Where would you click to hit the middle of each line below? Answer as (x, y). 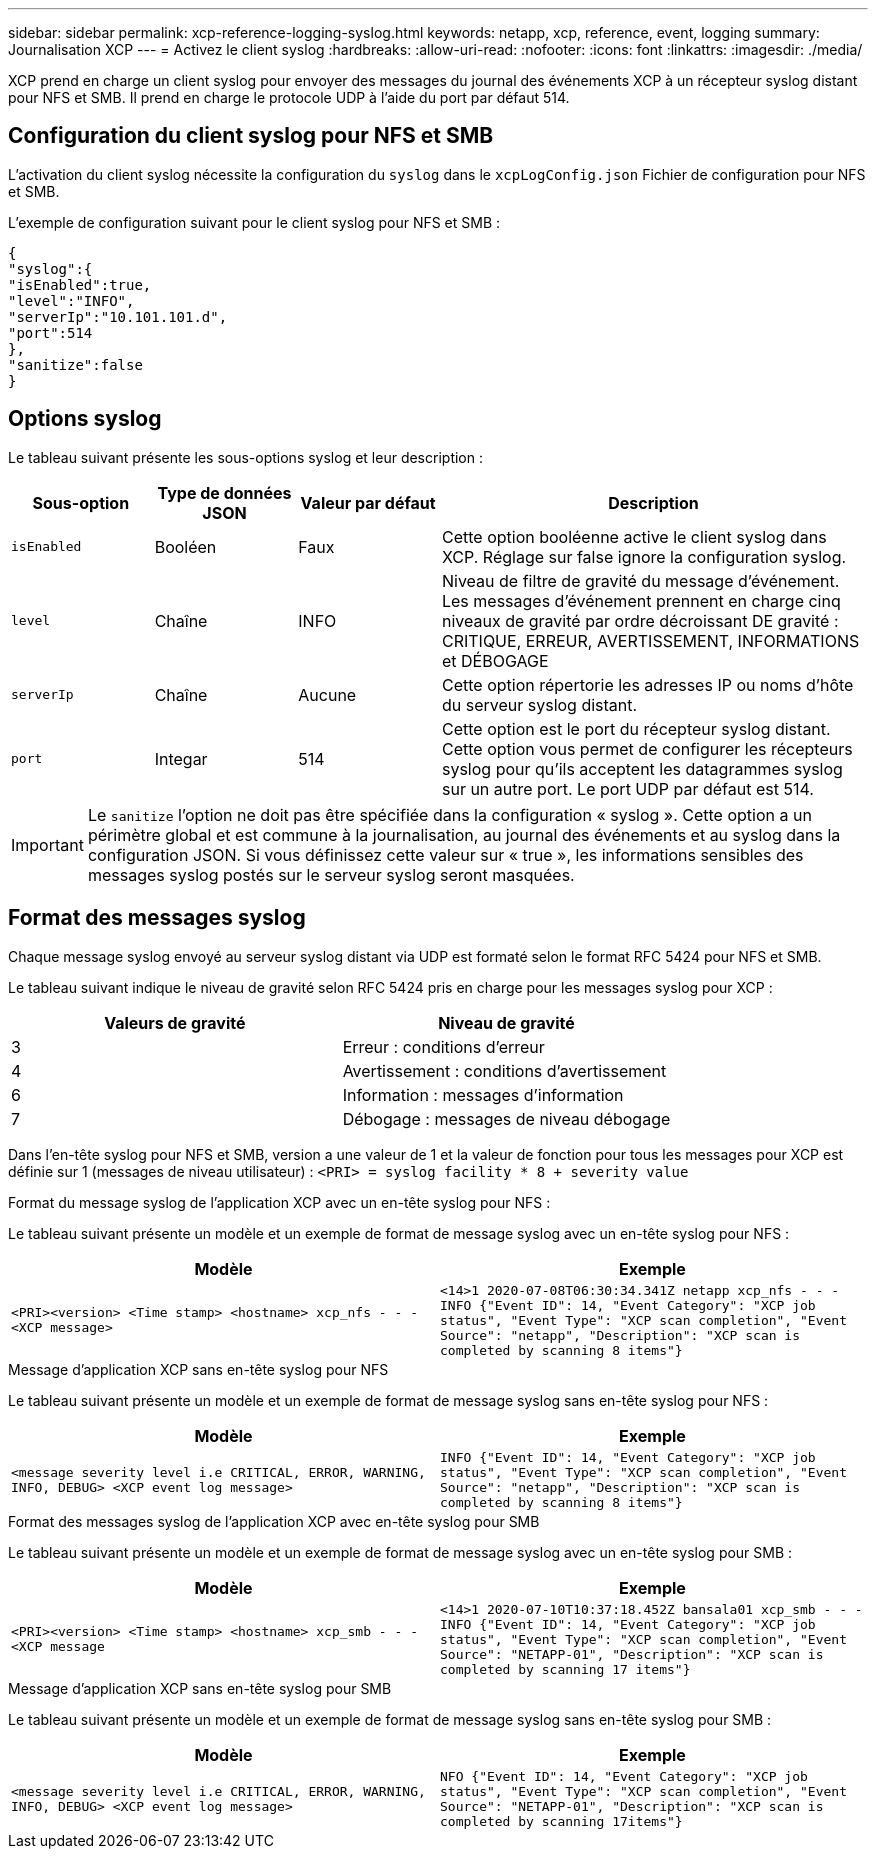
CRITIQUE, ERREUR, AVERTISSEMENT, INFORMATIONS (650, 640)
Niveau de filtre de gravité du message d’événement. (640, 580)
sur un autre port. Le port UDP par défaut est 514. (627, 788)
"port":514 (50, 332)
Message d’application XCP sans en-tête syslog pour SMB (200, 1688)
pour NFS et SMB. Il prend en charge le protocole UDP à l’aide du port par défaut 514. (289, 97)
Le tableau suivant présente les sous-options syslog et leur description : (245, 457)
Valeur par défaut (368, 502)
